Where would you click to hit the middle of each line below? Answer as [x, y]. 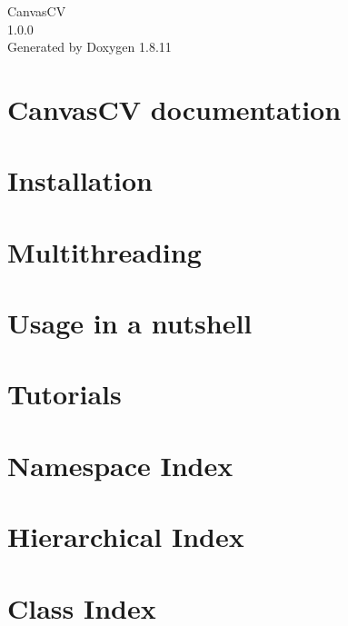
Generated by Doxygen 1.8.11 [89, 47]
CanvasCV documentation [174, 109]
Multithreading [104, 251]
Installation [80, 180]
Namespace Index [120, 465]
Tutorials [65, 394]
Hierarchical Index [126, 537]
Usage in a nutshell [130, 323]
